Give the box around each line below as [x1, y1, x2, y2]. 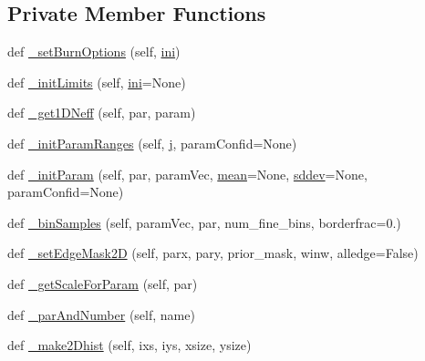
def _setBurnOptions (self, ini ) [7, 42, 181, 61]
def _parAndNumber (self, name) [7, 304, 195, 324]
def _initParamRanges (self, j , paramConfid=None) [7, 133, 297, 152]
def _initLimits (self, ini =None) [7, 72, 186, 91]
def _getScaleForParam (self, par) [7, 273, 198, 293]
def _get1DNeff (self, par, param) [7, 103, 196, 122]
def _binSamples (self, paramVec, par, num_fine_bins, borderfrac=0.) [7, 212, 401, 232]
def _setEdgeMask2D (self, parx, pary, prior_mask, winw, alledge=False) [7, 243, 419, 263]
